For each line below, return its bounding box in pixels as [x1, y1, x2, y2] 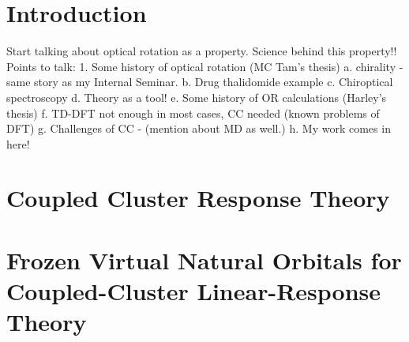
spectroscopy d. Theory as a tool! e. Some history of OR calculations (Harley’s [6, 88, 387, 105]
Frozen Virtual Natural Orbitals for [6, 243, 402, 276]
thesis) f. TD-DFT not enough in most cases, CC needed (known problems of [6, 104, 380, 121]
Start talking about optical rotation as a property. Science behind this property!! [6, 43, 397, 59]
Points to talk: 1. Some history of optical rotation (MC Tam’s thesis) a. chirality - [6, 58, 403, 74]
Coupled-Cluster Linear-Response [6, 275, 381, 307]
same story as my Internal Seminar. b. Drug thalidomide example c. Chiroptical [6, 73, 393, 90]
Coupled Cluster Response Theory [6, 182, 390, 214]
